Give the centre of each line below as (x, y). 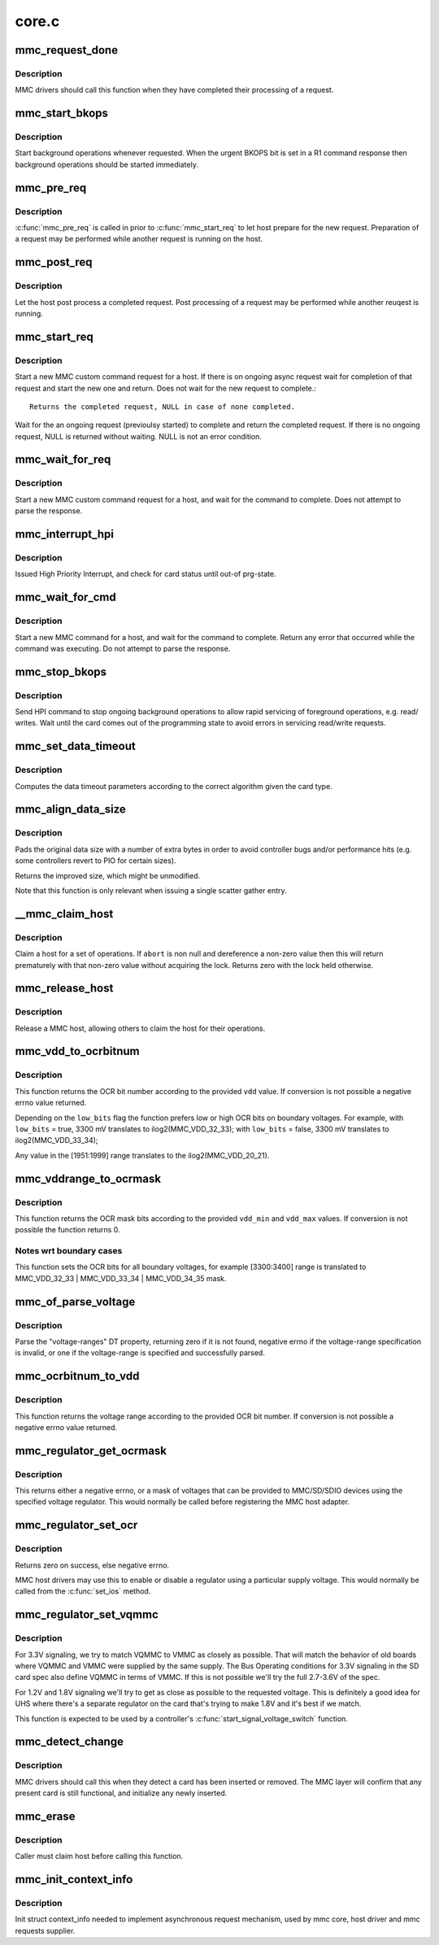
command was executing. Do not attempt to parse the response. (123, 648)
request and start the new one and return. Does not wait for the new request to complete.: (166, 388)
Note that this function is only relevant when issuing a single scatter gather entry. (151, 890)
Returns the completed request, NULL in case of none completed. (163, 406)
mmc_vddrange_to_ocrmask (88, 1178)
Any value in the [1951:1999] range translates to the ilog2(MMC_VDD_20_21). (142, 1155)
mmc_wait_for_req (63, 460)
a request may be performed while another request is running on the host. (139, 239)
